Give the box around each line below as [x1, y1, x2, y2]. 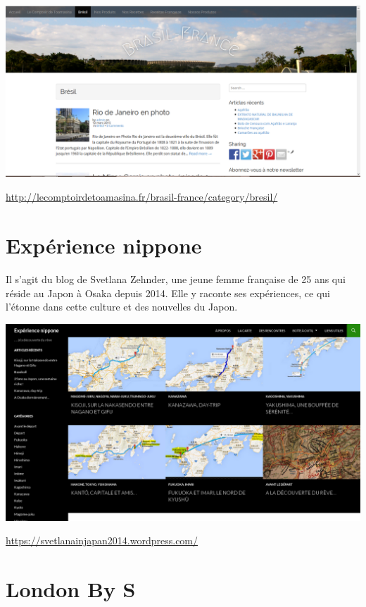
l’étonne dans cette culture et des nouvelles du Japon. [6, 299, 238, 314]
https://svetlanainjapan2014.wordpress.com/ [6, 533, 198, 548]
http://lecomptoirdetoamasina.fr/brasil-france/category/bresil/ [6, 189, 278, 204]
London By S [6, 575, 136, 603]
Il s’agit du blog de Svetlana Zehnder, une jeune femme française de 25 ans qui [6, 272, 346, 287]
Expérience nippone [6, 230, 202, 259]
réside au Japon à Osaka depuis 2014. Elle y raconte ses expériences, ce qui [6, 285, 330, 300]
